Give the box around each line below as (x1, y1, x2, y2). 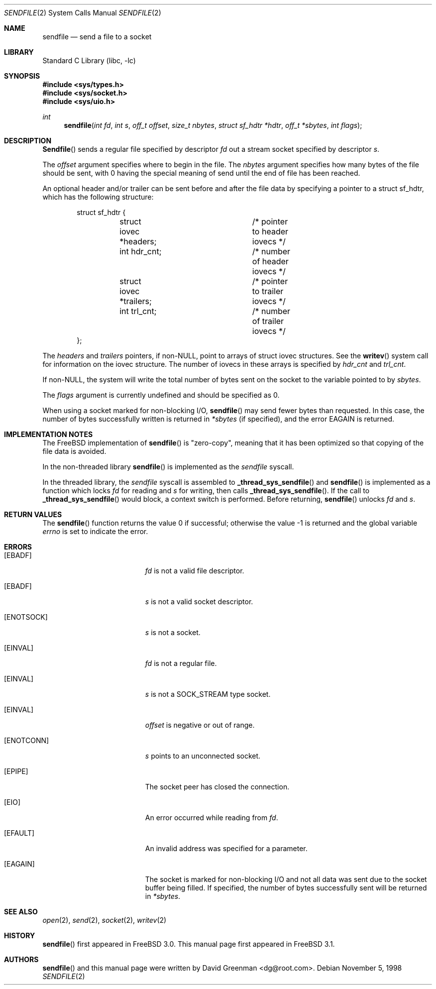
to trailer (252, 286, 284, 296)
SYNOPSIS (4, 72, 40, 80)
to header (252, 226, 289, 236)
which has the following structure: (42, 193, 154, 201)
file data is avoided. (42, 447, 107, 455)
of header (252, 256, 289, 266)
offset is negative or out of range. (145, 721, 255, 729)
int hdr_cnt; (119, 246, 162, 256)
